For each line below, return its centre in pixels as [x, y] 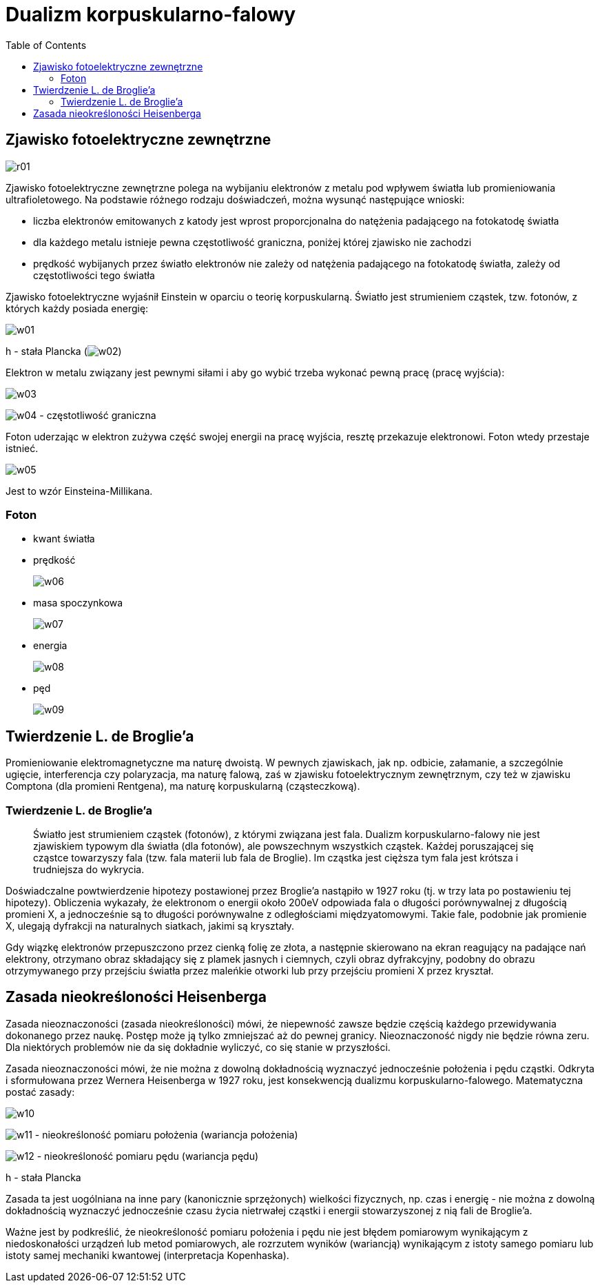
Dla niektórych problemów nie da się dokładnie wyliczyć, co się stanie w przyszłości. [198, 1047]
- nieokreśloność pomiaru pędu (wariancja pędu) [148, 1156]
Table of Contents [46, 45]
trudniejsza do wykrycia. [89, 869]
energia [50, 646]
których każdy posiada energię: [77, 308]
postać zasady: [40, 1092]
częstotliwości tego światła [94, 275]
